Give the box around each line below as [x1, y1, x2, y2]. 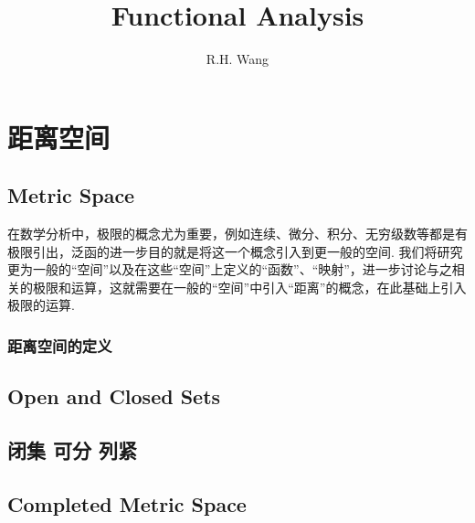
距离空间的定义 [7, 335, 112, 357]
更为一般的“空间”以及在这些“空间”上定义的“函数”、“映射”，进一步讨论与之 [7, 260, 452, 279]
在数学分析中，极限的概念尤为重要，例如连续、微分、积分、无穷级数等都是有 [7, 224, 468, 243]
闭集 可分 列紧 [7, 436, 138, 464]
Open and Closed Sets [7, 382, 221, 411]
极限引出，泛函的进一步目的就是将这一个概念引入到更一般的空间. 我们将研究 [7, 241, 463, 261]
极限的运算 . [7, 295, 75, 315]
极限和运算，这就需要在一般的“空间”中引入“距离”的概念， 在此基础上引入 [32, 277, 467, 296]
